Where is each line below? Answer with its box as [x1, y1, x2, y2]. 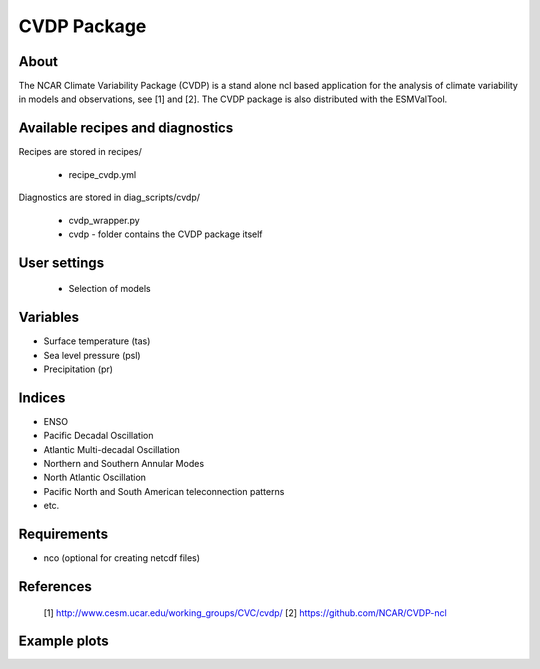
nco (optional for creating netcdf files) [43, 552, 200, 564]
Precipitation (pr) [43, 363, 114, 375]
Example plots [18, 633, 109, 650]
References [18, 578, 92, 595]
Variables [18, 309, 80, 326]
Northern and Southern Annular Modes [43, 458, 205, 470]
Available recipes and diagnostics [18, 120, 234, 137]
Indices [18, 389, 66, 406]
